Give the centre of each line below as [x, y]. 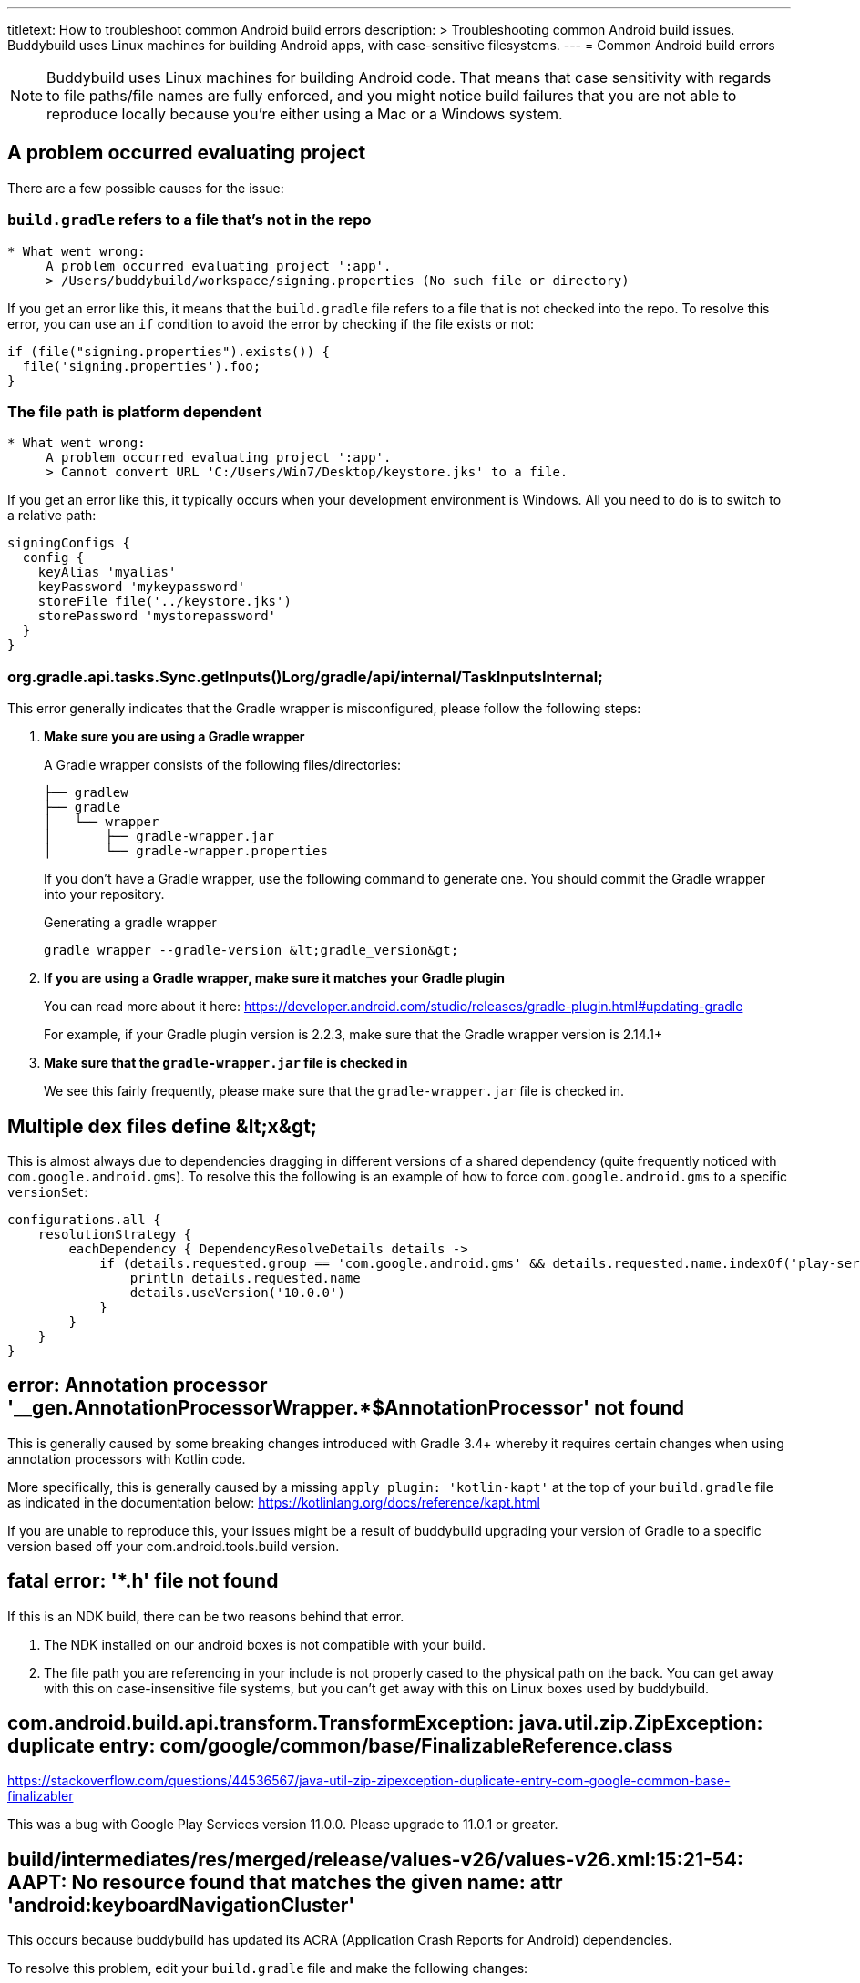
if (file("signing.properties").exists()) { [169, 351]
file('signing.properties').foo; [142, 366]
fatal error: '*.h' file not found [143, 1581]
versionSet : [48, 1191]
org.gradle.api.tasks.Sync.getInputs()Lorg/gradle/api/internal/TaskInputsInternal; [305, 676]
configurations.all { [84, 1219]
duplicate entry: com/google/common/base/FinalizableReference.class [340, 1746]
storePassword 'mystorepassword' [157, 616]
